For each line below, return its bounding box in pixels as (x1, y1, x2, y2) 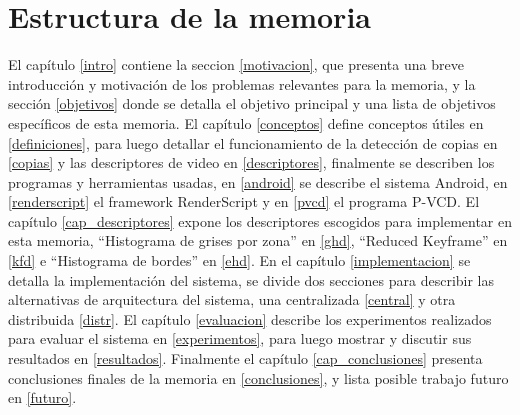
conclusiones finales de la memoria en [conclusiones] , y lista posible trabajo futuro (8, 367, 509, 388)
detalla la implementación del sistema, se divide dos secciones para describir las (8, 269, 495, 290)
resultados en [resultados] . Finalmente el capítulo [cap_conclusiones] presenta (8, 348, 483, 369)
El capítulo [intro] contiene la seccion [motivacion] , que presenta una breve (8, 54, 464, 75)
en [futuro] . (8, 387, 77, 408)
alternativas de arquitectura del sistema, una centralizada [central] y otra (8, 289, 456, 310)
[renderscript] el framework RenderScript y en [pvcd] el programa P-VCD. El (8, 191, 480, 212)
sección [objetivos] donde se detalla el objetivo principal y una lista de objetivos (8, 93, 496, 114)
